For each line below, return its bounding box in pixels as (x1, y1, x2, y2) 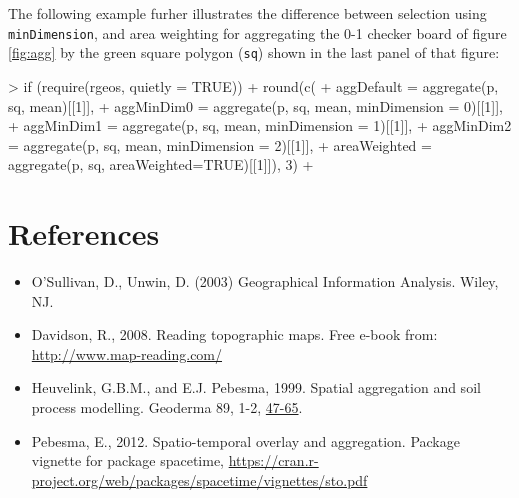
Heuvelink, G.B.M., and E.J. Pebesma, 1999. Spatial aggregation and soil (31, 377, 481, 398)
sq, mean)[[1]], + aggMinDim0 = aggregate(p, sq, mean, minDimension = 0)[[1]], (8, 95, 503, 116)
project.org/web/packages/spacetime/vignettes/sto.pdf (31, 469, 368, 490)
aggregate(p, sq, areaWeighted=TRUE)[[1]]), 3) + (8, 154, 314, 175)
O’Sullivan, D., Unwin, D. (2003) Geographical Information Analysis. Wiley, (31, 271, 499, 291)
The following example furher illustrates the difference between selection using (8, 3, 487, 23)
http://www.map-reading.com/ (31, 343, 223, 364)
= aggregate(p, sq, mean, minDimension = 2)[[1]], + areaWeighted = (8, 134, 432, 155)
